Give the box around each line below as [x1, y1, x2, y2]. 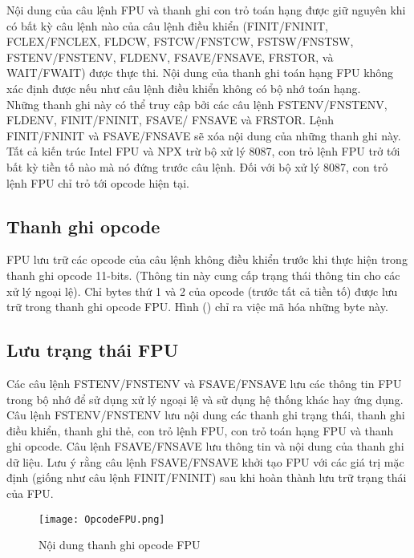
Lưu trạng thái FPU [6, 338, 179, 362]
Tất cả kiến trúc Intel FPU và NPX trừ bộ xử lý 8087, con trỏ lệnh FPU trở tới [6, 143, 400, 160]
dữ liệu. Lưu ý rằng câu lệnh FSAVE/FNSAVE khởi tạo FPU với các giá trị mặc [6, 453, 404, 470]
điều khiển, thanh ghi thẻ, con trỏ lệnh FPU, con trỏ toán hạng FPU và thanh [6, 422, 394, 439]
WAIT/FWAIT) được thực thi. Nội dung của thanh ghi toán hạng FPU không [6, 64, 394, 81]
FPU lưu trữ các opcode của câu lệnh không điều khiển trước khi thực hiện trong [6, 251, 408, 268]
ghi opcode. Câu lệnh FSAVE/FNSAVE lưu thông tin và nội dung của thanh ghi [6, 438, 404, 455]
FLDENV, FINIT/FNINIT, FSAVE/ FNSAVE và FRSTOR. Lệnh [6, 111, 334, 128]
